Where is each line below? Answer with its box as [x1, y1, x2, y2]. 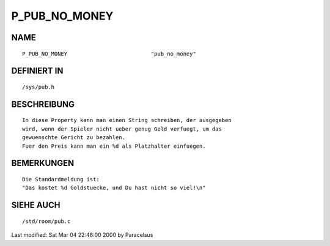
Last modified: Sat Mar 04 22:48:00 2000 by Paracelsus [11, 231, 153, 239]
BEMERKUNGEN [11, 158, 75, 168]
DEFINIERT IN [11, 66, 64, 76]
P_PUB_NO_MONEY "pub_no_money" [22, 50, 197, 57]
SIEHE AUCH [11, 200, 61, 211]
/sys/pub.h [22, 83, 55, 90]
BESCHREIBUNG [11, 99, 75, 109]
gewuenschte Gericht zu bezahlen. [22, 134, 125, 141]
